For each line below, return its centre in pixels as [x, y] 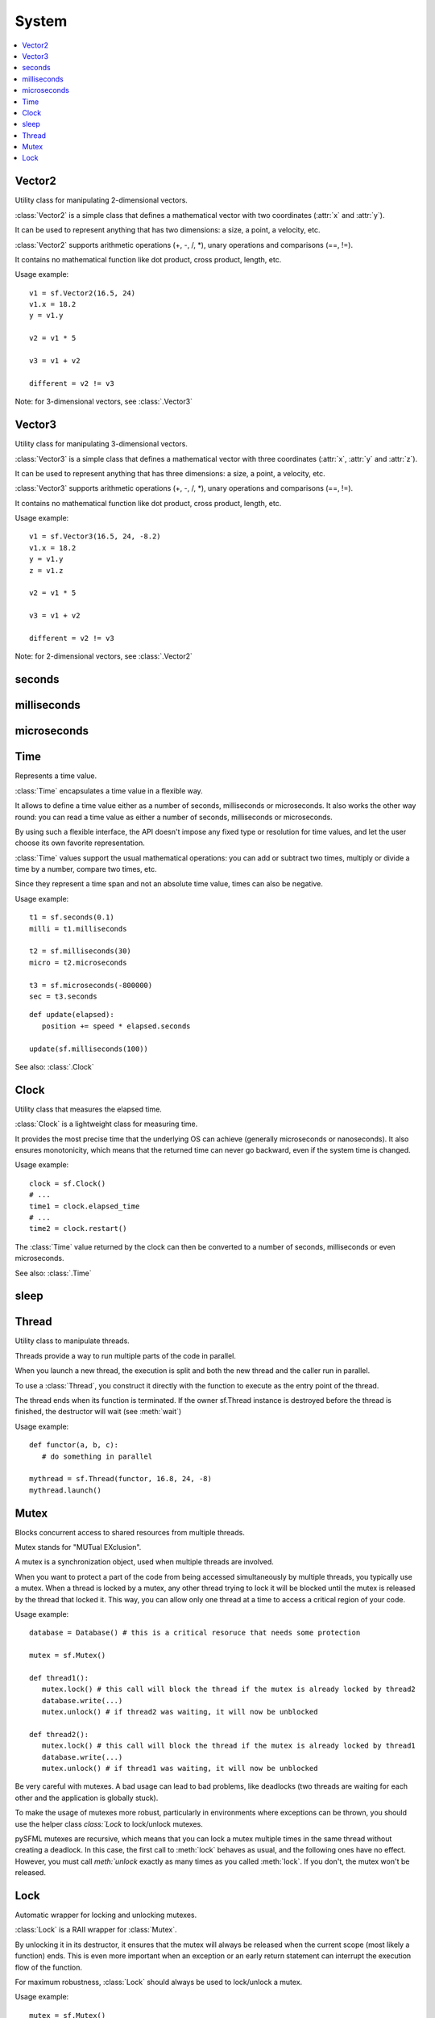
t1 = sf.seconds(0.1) [72, 917]
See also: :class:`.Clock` [54, 1066]
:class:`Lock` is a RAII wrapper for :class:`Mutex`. [96, 1930]
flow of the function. [48, 1967]
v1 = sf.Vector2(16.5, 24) [83, 293]
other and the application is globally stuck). [87, 1798]
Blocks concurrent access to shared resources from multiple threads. [130, 1532]
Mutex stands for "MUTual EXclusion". [78, 1547]
